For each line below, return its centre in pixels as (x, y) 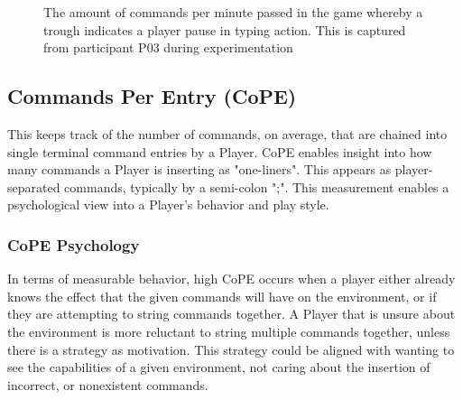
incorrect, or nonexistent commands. (108, 384)
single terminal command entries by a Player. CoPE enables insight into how (220, 151)
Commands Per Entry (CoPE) (152, 96)
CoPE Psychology (74, 244)
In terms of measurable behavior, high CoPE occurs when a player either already (231, 279)
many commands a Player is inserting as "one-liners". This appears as (199, 169)
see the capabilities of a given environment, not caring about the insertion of (219, 367)
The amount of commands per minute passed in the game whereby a (233, 12)
